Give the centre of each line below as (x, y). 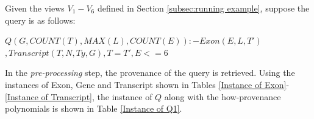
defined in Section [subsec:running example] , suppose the (203, 8)
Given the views (35, 8)
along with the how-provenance (223, 96)
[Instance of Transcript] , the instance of (79, 96)
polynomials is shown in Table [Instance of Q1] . (94, 108)
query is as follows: (40, 20)
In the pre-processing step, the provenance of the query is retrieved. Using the (150, 73)
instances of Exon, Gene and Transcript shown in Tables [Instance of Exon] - (147, 84)
